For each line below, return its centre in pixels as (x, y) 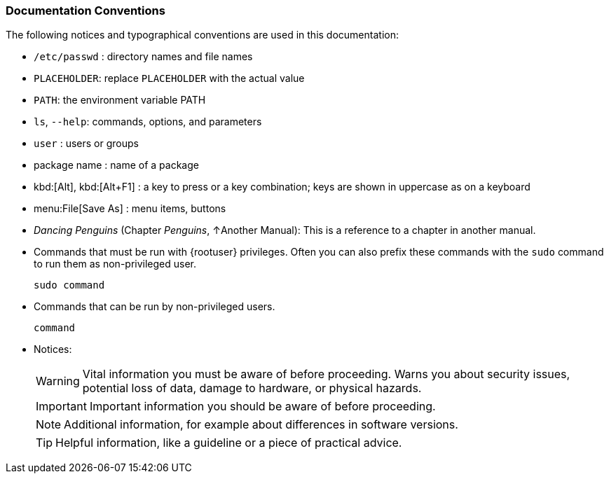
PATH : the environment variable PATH (120, 100)
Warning (58, 381)
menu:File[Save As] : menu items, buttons (130, 209)
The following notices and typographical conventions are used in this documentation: (202, 35)
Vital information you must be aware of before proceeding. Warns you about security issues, (326, 374)
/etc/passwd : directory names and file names (143, 57)
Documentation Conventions (85, 11)
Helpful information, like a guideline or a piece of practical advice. (229, 443)
